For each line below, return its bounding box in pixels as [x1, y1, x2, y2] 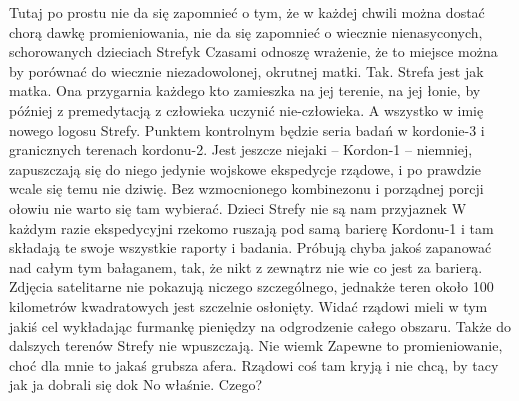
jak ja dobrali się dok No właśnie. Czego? [9, 374, 262, 395]
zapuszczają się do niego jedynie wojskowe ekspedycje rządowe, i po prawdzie [9, 158, 482, 179]
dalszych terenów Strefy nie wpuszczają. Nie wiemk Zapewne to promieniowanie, [9, 335, 503, 356]
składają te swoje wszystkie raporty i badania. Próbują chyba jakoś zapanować [9, 237, 492, 258]
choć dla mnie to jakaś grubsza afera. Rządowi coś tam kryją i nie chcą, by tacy [9, 354, 499, 375]
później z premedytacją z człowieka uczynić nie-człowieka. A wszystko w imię [9, 99, 484, 120]
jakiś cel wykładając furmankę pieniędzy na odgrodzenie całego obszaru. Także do [9, 315, 512, 336]
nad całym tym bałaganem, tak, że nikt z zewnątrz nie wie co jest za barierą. [9, 256, 483, 277]
